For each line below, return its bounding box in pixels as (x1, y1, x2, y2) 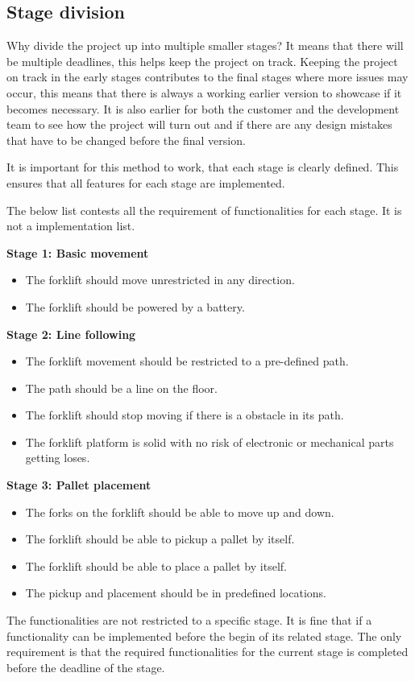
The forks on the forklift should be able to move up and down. (25, 503, 334, 520)
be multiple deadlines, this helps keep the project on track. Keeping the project (6, 52, 398, 69)
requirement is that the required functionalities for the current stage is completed (6, 643, 409, 660)
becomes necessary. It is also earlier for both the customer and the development (6, 100, 400, 117)
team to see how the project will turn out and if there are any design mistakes (6, 116, 392, 133)
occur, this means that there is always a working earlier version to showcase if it (6, 84, 402, 101)
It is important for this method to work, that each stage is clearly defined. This (6, 159, 399, 175)
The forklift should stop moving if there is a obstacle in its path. (25, 407, 344, 423)
